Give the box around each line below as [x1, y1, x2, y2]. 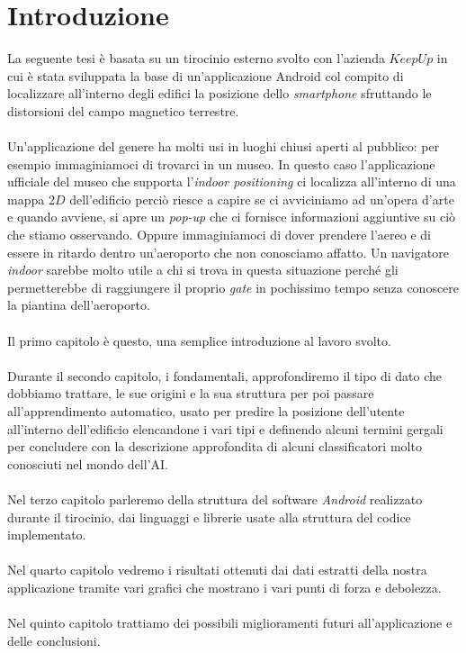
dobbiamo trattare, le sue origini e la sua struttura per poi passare [7, 384, 374, 403]
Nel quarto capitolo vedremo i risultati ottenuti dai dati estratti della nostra [7, 560, 427, 579]
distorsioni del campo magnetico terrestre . [7, 101, 239, 120]
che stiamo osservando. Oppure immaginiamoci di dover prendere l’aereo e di [7, 225, 432, 244]
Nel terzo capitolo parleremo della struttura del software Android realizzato [7, 489, 423, 508]
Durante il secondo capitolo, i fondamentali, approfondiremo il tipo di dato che [7, 366, 443, 385]
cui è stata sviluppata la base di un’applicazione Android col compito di [7, 66, 404, 85]
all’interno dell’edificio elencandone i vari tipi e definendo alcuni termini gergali [7, 419, 444, 438]
